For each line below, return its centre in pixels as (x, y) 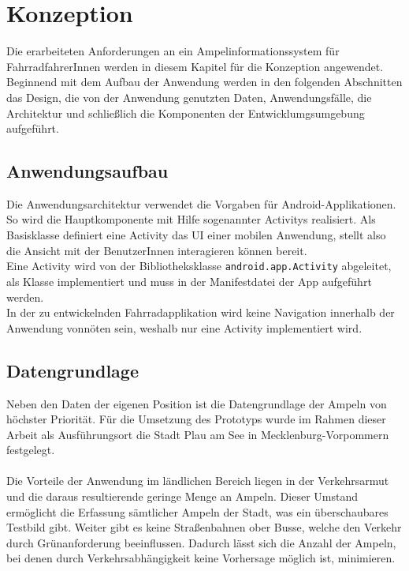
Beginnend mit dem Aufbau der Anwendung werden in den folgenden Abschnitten (204, 82)
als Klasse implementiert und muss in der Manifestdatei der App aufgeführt (189, 281)
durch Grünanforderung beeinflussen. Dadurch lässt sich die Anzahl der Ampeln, (201, 542)
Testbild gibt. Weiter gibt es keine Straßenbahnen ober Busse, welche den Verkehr (204, 527)
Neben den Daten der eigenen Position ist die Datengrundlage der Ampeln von (197, 403)
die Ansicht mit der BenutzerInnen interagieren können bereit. (157, 250)
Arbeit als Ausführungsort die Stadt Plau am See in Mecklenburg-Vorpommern (198, 434)
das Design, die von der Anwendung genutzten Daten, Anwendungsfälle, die (189, 97)
